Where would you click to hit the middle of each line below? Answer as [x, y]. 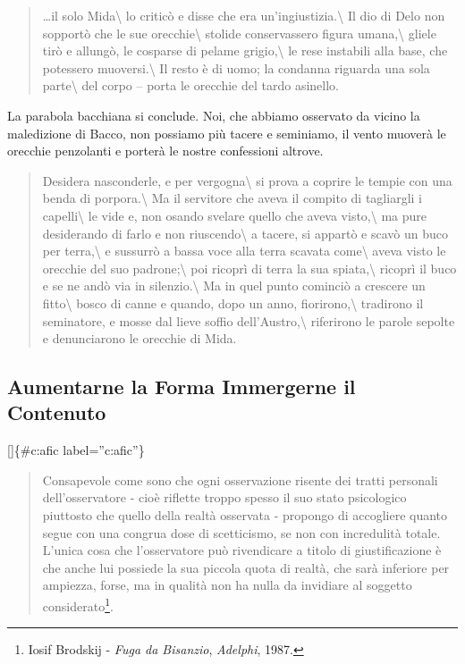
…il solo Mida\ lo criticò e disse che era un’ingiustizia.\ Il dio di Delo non [244, 15]
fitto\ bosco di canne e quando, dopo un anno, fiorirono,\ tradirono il [233, 303]
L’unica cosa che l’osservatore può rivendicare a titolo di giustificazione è [242, 550]
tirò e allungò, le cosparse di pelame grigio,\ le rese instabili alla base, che [245, 50]
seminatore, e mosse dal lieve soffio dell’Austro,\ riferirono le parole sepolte [249, 320]
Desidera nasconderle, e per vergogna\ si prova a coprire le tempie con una [247, 180]
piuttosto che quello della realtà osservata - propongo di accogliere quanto [245, 515]
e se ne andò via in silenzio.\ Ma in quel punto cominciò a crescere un [234, 286]
